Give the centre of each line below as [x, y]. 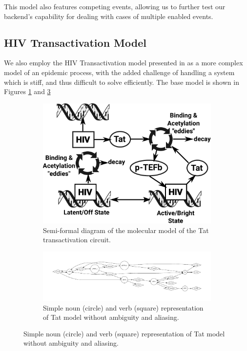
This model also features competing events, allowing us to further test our [115, 6]
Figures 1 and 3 [27, 91]
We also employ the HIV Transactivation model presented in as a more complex [123, 63]
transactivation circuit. [77, 240]
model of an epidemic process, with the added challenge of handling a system [119, 72]
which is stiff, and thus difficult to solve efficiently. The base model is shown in [122, 82]
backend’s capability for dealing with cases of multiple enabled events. [109, 16]
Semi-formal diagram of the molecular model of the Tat [126, 230]
